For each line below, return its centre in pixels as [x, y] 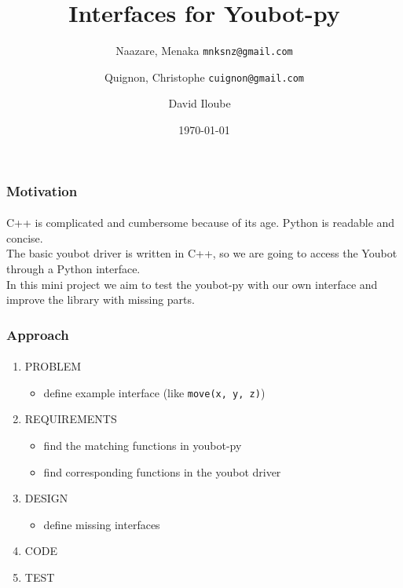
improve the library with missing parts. [101, 299]
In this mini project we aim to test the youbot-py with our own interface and [192, 284]
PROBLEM [53, 366]
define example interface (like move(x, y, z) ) [154, 392]
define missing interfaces [102, 524]
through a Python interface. [73, 268]
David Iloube [200, 103]
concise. [25, 237]
